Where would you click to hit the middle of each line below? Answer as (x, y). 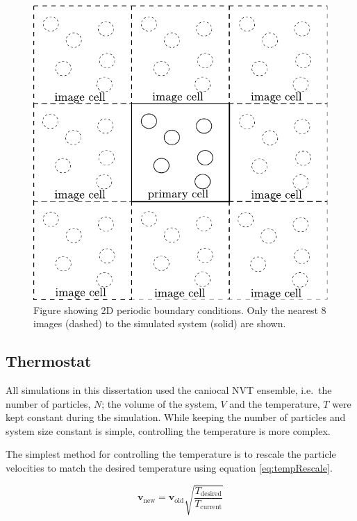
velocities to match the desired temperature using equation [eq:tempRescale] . (169, 467)
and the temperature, (275, 403)
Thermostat (49, 361)
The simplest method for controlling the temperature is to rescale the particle (171, 454)
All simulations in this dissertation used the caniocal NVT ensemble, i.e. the (169, 389)
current (211, 507)
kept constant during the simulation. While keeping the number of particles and (176, 417)
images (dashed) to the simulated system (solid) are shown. (160, 323)
